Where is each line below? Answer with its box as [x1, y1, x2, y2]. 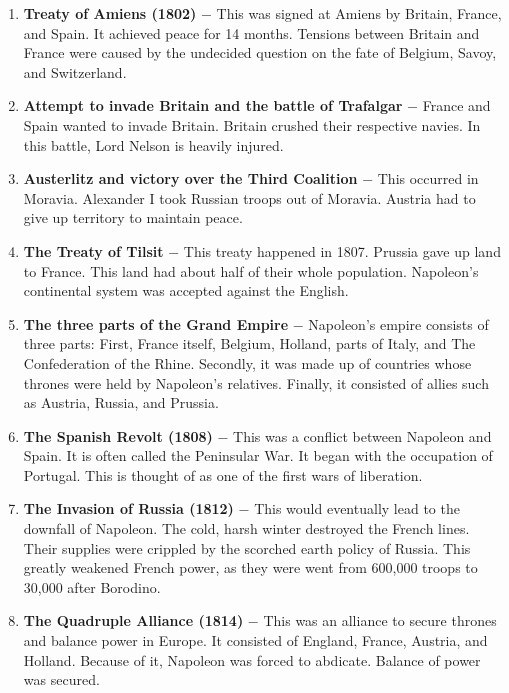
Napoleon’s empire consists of [308, 313, 489, 334]
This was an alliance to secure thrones [263, 610, 497, 631]
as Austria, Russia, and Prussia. [23, 392, 219, 413]
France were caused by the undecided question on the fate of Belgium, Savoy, [23, 42, 497, 63]
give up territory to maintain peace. [23, 207, 243, 228]
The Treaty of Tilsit [23, 240, 164, 261]
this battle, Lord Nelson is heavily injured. [23, 134, 284, 155]
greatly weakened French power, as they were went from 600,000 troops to [23, 557, 478, 578]
